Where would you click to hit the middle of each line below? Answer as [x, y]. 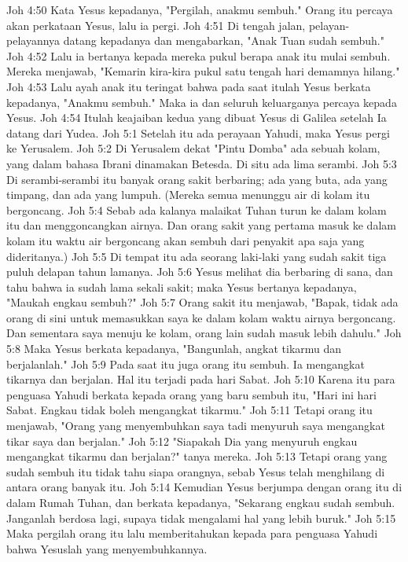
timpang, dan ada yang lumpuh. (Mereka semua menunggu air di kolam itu [188, 195]
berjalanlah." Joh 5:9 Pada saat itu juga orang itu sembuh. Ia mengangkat [186, 364]
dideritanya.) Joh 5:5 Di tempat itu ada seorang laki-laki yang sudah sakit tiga [197, 256]
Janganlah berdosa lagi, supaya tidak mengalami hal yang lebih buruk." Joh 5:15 [201, 518]
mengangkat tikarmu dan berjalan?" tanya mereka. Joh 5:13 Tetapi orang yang [197, 456]
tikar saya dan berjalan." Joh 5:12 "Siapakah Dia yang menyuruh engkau [182, 441]
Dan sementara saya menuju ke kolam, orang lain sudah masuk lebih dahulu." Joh [204, 333]
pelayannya [33, 40]
